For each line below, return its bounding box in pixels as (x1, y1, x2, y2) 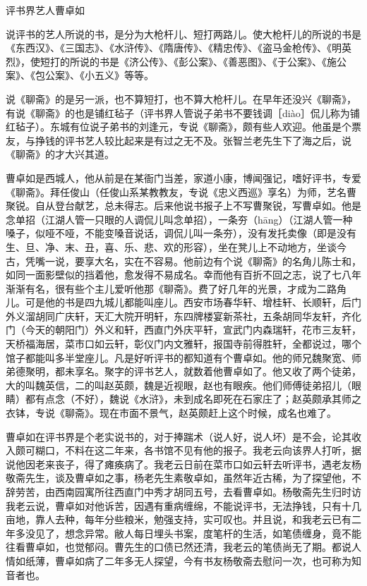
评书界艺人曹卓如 (6, 3, 85, 17)
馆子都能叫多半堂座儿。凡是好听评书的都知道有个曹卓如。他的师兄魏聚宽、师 (6, 350, 361, 365)
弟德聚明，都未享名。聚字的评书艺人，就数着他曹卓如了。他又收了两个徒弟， (6, 364, 361, 379)
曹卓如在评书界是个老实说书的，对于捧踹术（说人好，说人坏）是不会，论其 (6, 429, 351, 444)
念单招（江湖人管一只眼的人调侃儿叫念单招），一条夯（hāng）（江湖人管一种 (6, 212, 353, 226)
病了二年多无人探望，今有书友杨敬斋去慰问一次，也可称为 (84, 553, 351, 568)
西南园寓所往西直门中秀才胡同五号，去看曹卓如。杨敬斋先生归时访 (54, 484, 361, 499)
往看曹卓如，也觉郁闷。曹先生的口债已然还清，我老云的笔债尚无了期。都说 (6, 539, 351, 554)
